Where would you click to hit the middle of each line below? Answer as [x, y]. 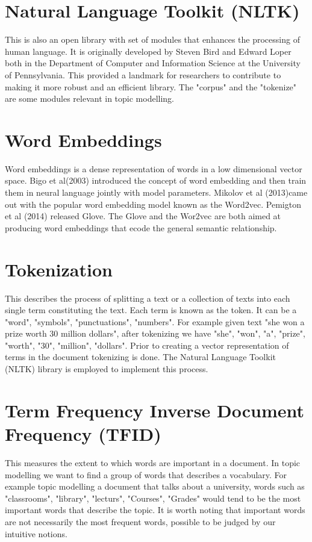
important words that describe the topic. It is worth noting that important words [155, 510]
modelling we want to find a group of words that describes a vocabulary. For [146, 474]
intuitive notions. [36, 533]
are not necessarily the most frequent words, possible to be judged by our [140, 521]
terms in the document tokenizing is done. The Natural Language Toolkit [140, 357]
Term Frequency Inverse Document [154, 410]
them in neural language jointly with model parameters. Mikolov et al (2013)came [156, 192]
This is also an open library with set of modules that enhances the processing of [152, 39]
